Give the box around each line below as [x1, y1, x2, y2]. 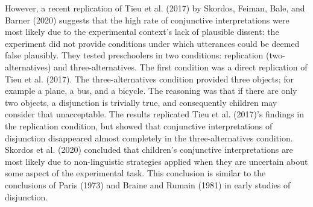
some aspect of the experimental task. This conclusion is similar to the [5, 167, 266, 179]
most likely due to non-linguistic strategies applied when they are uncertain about [5, 155, 308, 167]
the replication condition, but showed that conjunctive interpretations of [5, 119, 273, 132]
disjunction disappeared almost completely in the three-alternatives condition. [5, 131, 293, 144]
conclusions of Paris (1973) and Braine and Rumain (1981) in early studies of [5, 178, 291, 191]
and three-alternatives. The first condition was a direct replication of [54, 60, 308, 73]
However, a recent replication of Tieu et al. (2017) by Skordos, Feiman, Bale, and [5, 2, 305, 14]
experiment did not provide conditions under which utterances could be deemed [5, 37, 300, 49]
